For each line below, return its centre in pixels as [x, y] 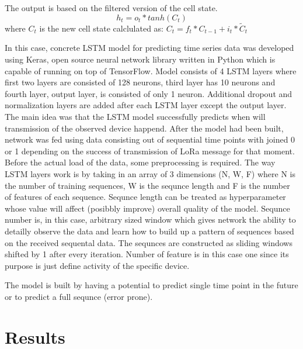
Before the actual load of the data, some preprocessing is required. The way [140, 162]
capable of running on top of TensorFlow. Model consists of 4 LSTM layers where [151, 70]
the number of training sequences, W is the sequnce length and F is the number [147, 185]
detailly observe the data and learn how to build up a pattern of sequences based [149, 231]
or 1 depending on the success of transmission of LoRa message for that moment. [150, 151]
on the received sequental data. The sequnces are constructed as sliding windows [149, 242]
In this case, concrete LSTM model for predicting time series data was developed [149, 48]
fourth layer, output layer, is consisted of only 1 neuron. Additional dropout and [149, 93]
